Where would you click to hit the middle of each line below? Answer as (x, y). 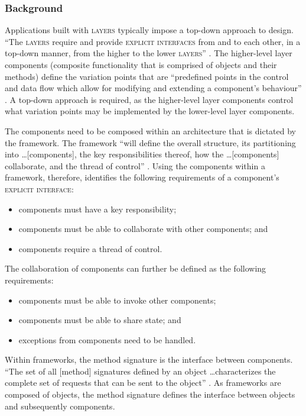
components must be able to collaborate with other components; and (143, 229)
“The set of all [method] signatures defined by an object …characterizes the (140, 371)
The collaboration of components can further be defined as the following (136, 268)
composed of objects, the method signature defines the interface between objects (150, 394)
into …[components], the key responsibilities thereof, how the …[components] (142, 154)
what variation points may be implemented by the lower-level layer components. (150, 111)
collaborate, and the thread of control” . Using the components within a (135, 165)
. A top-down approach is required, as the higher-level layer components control (149, 99)
